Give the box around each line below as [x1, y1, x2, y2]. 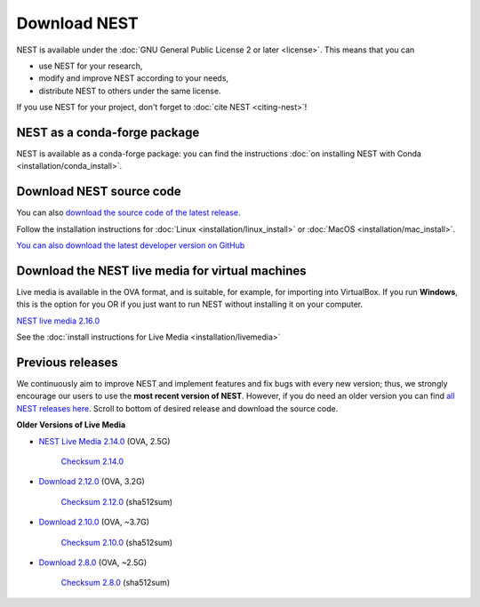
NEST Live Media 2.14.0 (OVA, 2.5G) [38, 435, 171, 446]
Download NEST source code [16, 184, 181, 199]
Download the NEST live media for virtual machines [16, 263, 307, 278]
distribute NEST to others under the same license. [38, 85, 221, 96]
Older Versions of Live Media [16, 419, 126, 430]
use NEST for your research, [38, 60, 143, 71]
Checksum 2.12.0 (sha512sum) [60, 496, 173, 507]
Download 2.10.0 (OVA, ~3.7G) [38, 516, 150, 528]
